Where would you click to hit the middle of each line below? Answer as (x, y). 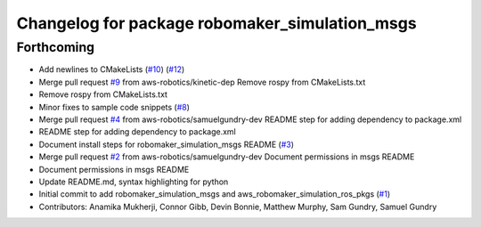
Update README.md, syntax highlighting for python (134, 182)
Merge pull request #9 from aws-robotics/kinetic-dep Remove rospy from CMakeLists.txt (202, 82)
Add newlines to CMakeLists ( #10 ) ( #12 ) (112, 69)
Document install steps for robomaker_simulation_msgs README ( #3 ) (166, 144)
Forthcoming (56, 47)
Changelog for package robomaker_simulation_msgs (217, 23)
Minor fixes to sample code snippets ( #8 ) (114, 107)
